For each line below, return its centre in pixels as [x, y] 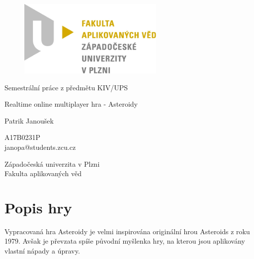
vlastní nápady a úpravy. [42, 251]
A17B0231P [22, 137]
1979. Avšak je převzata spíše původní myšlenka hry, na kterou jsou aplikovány [125, 241]
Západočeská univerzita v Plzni [52, 163]
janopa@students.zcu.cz [40, 147]
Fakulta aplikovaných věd [43, 173]
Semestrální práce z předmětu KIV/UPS [66, 87]
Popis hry [38, 207]
